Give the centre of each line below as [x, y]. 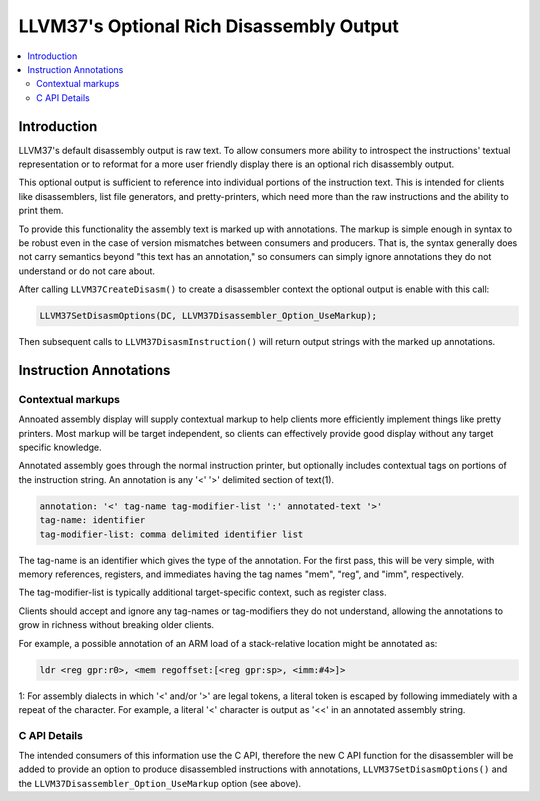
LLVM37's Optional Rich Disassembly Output [209, 26]
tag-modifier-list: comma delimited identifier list [171, 534]
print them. [41, 211]
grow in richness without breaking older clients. [116, 625]
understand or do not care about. [86, 271]
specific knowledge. [60, 447]
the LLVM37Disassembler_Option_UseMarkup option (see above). [160, 783]
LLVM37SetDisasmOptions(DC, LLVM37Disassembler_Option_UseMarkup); [208, 316]
